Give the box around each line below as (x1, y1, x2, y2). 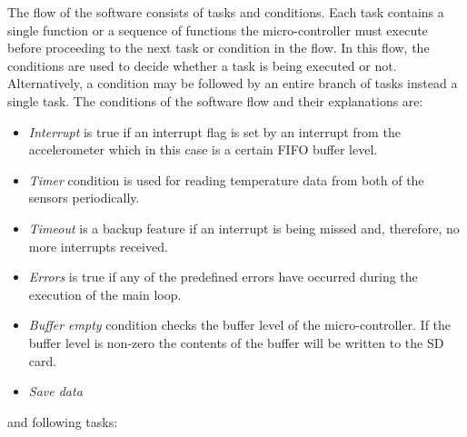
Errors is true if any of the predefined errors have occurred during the (28, 267, 418, 286)
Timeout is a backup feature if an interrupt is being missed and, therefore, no (28, 218, 460, 237)
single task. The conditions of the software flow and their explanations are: (7, 91, 423, 110)
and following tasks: (7, 412, 118, 431)
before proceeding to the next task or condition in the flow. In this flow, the (7, 38, 430, 57)
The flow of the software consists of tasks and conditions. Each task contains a (7, 3, 444, 21)
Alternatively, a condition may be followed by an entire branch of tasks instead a (7, 74, 458, 93)
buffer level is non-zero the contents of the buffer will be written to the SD (28, 333, 444, 352)
